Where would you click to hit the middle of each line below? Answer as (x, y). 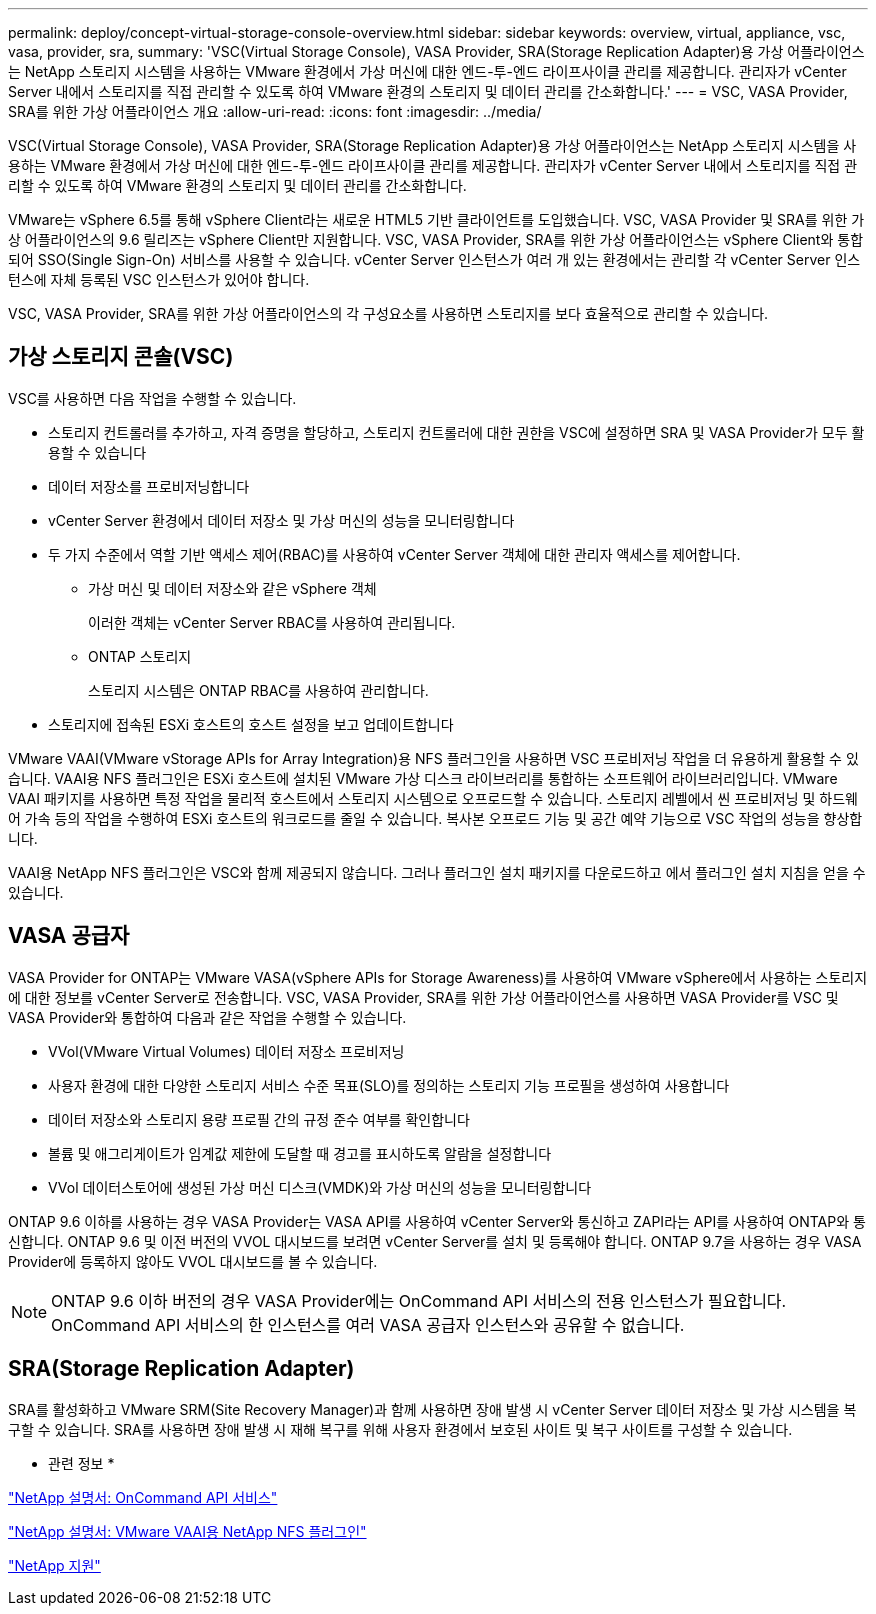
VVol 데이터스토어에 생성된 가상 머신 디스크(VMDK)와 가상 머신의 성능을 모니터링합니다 (320, 1187)
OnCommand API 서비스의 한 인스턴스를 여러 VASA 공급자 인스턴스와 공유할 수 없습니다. (368, 1324)
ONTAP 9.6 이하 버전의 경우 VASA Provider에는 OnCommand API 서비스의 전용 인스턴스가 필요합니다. (419, 1300)
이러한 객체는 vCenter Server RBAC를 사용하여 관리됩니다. (272, 622)
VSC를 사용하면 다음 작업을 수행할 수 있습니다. (152, 398)
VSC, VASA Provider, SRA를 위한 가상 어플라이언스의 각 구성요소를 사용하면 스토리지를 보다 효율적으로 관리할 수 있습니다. (388, 313)
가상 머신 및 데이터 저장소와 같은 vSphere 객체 (232, 588)
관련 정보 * (81, 1463)
